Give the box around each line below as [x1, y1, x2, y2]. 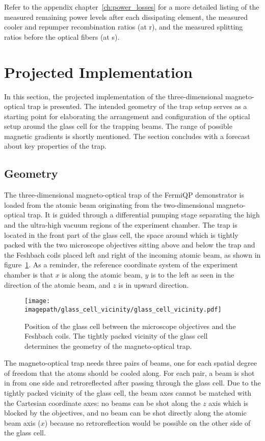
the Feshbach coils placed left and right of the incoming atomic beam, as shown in [4, 249, 261, 260]
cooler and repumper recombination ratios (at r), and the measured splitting [4, 21, 243, 32]
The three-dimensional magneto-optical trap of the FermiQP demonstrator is [4, 189, 244, 200]
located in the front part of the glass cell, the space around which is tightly [4, 229, 238, 240]
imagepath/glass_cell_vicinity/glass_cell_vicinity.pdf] [24, 306, 222, 313]
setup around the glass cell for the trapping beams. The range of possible [4, 121, 232, 131]
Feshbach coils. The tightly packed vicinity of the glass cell [24, 330, 208, 341]
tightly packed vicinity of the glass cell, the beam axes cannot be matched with [4, 388, 252, 398]
